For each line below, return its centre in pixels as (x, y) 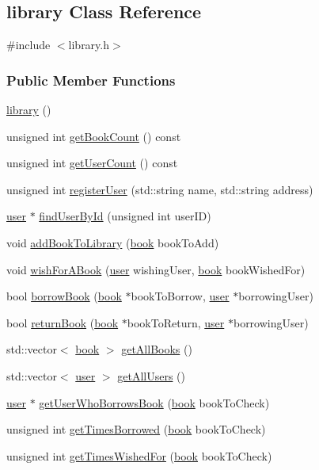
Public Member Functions (91, 80)
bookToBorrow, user (180, 296)
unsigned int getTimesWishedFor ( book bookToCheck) (139, 455)
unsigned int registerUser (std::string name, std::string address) (160, 189)
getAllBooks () (157, 349)
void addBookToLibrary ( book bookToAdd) (113, 242)
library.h (89, 45)
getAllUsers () (151, 375)
